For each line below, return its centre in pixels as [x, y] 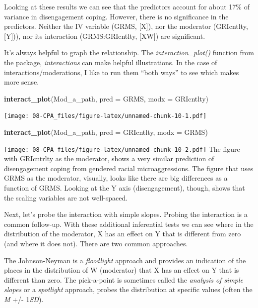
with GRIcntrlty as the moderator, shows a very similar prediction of [109, 158]
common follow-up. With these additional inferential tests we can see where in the [129, 224]
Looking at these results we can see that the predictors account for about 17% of [127, 6]
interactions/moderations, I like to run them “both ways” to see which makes [122, 72]
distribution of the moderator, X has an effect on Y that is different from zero [123, 234]
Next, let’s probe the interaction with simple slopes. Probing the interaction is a [126, 214]
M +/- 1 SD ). [24, 299]
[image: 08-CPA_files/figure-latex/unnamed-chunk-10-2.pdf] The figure [122, 149]
